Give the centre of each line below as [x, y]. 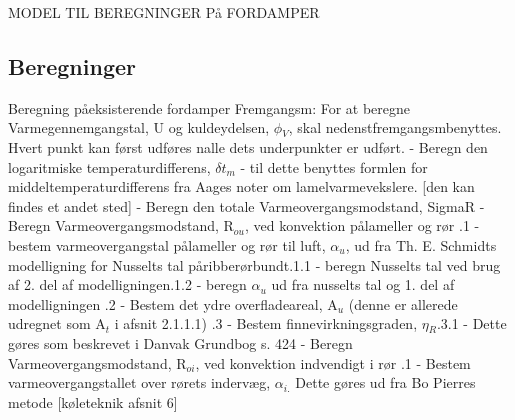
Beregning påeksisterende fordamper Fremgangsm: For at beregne [209, 107]
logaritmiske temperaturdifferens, [109, 166]
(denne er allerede [403, 303]
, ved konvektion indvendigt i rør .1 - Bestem [333, 362]
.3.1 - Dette [471, 323]
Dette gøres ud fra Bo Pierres [385, 382]
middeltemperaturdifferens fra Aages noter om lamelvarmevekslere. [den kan [241, 186]
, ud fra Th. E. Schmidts [421, 244]
